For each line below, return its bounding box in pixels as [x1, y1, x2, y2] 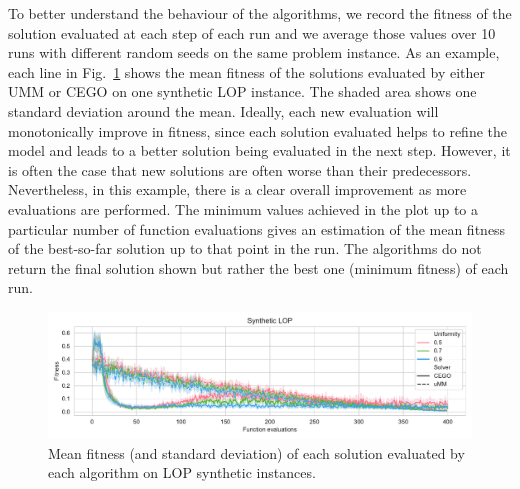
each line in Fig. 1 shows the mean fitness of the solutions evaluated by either [8, 61, 486, 82]
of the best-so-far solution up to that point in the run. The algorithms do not [8, 238, 482, 259]
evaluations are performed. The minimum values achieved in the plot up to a [8, 198, 479, 219]
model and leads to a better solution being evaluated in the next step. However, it [8, 140, 511, 161]
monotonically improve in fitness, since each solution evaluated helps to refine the [8, 120, 507, 141]
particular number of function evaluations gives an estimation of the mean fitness [8, 218, 506, 239]
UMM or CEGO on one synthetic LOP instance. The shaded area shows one [8, 81, 477, 102]
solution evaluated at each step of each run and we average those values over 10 [8, 22, 496, 43]
